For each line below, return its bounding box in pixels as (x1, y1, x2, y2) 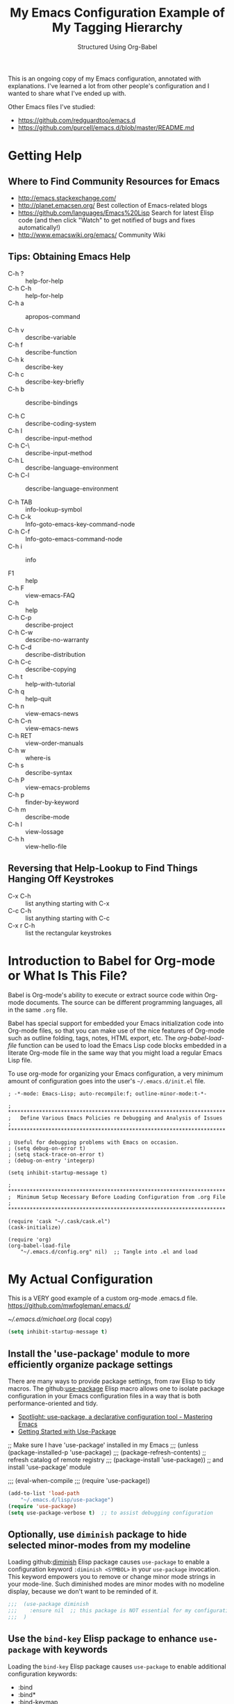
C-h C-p (8, 613, 32, 621)
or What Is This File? (8, 967, 128, 983)
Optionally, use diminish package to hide (8, 1529, 187, 1541)
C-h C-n (8, 716, 32, 725)
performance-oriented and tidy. (8, 1399, 99, 1408)
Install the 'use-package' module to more (8, 1347, 190, 1359)
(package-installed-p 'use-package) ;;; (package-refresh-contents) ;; (8, 1448, 207, 1457)
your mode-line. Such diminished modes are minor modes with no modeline (8, 1580, 225, 1589)
